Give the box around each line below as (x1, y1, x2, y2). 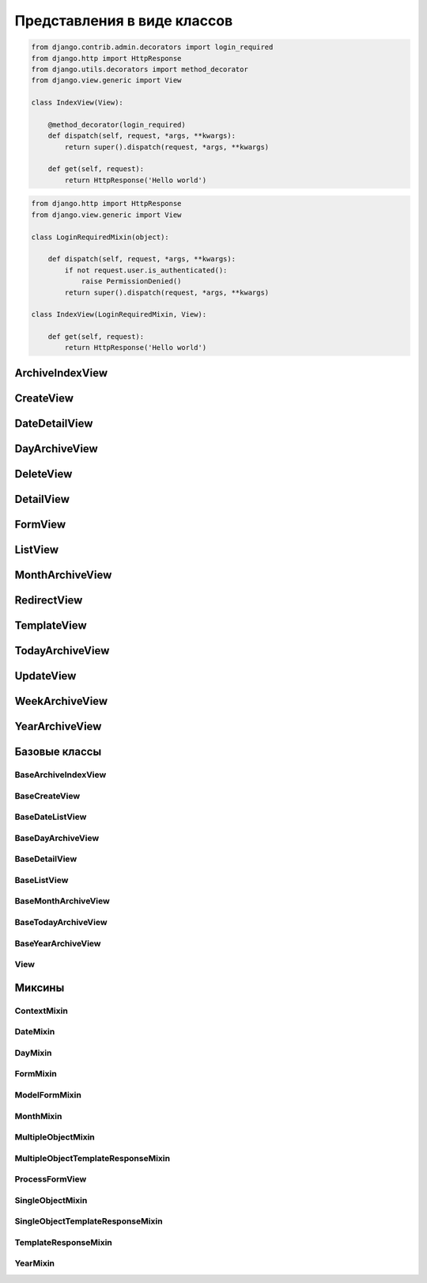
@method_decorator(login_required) (47, 120, 186, 129)
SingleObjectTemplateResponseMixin (14, 1216, 163, 1227)
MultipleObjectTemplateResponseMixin (14, 1152, 170, 1163)
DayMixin (14, 1047, 52, 1058)
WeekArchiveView (14, 695, 108, 708)
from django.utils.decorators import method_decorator (31, 64, 248, 74)
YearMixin (14, 1258, 55, 1269)
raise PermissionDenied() (81, 277, 182, 286)
